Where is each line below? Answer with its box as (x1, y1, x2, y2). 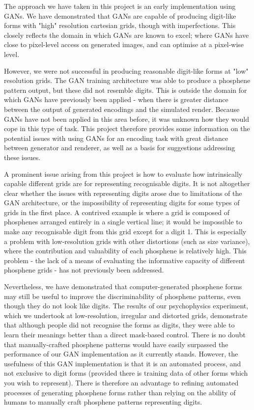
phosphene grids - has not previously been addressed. (4, 265, 164, 275)
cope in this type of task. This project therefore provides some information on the (4, 123, 250, 134)
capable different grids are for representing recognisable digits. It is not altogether (4, 178, 250, 189)
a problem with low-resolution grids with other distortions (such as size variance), (4, 236, 250, 246)
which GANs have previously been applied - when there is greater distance (4, 94, 228, 105)
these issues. (4, 152, 41, 162)
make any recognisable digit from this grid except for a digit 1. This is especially (4, 226, 247, 237)
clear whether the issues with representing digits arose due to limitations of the (4, 188, 242, 198)
